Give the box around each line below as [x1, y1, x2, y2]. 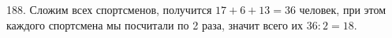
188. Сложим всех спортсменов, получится [6, 2, 212, 17]
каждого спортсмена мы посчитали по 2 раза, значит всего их [6, 16, 304, 33]
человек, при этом [299, 2, 386, 17]
